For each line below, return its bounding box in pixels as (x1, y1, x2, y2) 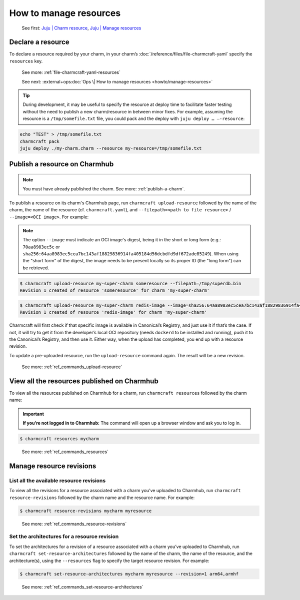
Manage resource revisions (9, 462, 96, 470)
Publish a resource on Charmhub (9, 160, 114, 168)
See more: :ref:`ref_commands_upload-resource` (21, 364, 122, 370)
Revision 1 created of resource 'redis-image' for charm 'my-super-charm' (19, 310, 207, 315)
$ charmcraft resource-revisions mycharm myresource (19, 508, 152, 514)
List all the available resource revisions (9, 477, 106, 484)
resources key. (9, 58, 43, 64)
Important (22, 411, 44, 417)
